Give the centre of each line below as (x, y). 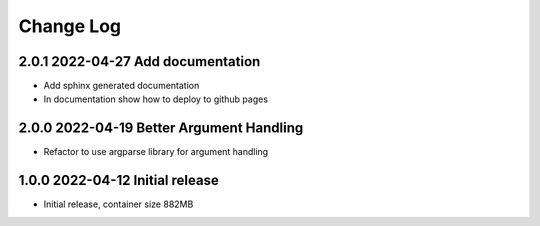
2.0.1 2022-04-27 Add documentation (139, 61)
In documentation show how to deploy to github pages (156, 99)
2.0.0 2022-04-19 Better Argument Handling (161, 128)
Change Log (70, 26)
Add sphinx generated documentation (121, 86)
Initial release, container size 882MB (118, 204)
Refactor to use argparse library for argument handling (156, 152)
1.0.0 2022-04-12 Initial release (118, 180)
